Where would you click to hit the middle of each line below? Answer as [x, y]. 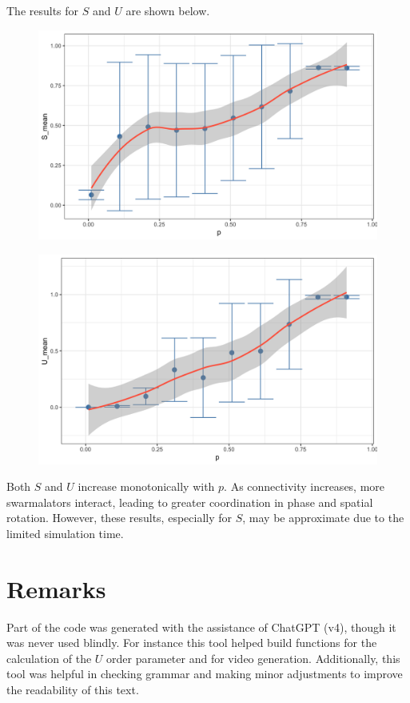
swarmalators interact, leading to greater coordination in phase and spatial [190, 502]
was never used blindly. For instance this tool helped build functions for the [192, 643]
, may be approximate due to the [323, 518]
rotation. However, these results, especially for [119, 518]
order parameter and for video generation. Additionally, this [253, 658]
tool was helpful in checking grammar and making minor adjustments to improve [205, 674]
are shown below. [168, 10]
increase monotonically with [146, 486]
